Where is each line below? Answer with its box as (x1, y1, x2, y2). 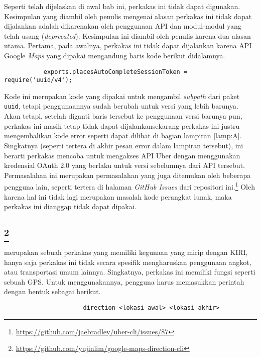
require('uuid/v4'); (4, 76, 73, 84)
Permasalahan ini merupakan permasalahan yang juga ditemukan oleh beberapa (4, 169, 251, 180)
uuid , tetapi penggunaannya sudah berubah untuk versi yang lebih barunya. (4, 101, 238, 111)
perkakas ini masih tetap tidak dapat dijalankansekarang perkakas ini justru (4, 120, 240, 131)
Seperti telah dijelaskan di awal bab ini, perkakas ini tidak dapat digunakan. (4, 1, 240, 11)
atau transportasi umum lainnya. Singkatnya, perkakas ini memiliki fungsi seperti (4, 266, 255, 277)
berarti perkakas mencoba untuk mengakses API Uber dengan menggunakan (4, 150, 240, 160)
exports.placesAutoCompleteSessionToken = (43, 68, 188, 75)
